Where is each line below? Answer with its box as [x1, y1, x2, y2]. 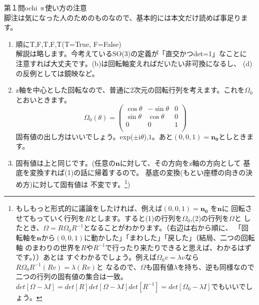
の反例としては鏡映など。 [15, 68, 99, 78]
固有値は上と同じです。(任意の [15, 157, 116, 168]
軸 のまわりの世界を [15, 242, 81, 252]
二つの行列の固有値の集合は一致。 [15, 271, 128, 282]
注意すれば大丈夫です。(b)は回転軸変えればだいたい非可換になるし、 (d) [15, 58, 253, 68]
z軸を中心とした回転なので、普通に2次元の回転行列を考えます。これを [15, 85, 245, 95]
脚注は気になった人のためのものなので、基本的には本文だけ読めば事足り [4, 12, 241, 22]
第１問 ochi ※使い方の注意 [4, 2, 87, 12]
